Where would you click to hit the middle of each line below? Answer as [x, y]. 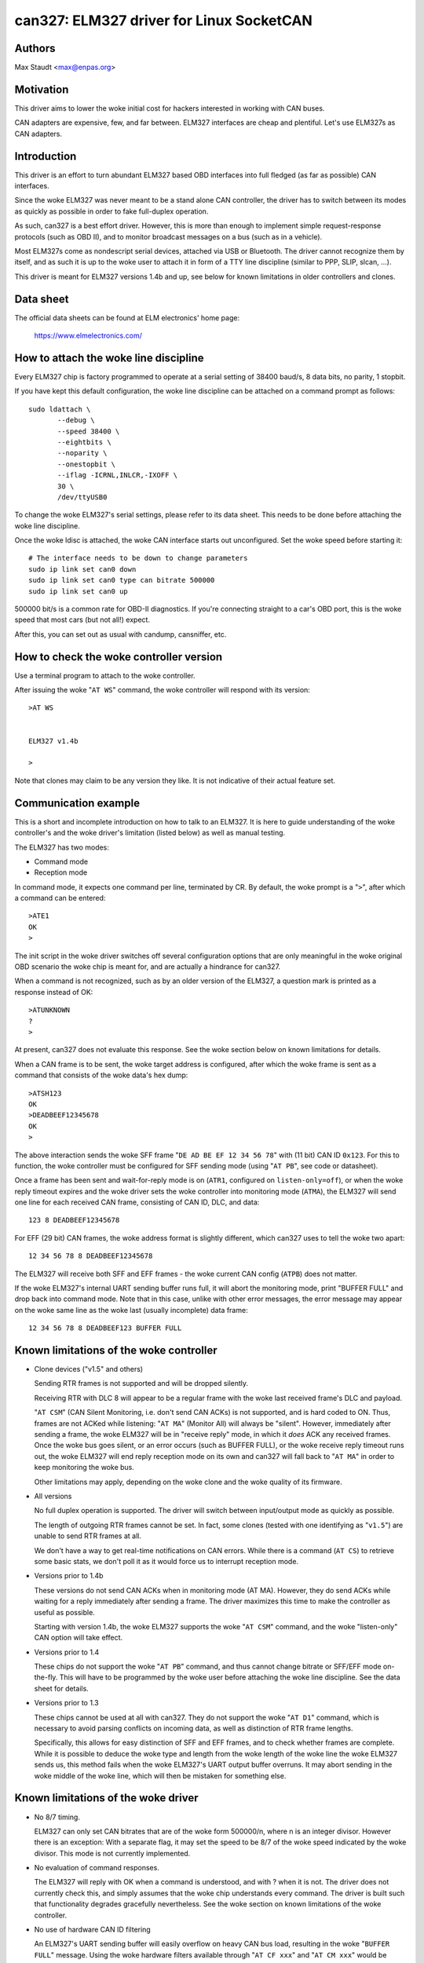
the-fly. [46, 1677]
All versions [53, 1496]
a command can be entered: [60, 898]
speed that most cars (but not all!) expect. [82, 620]
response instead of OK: [54, 992]
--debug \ [76, 420]
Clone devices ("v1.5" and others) [89, 1369]
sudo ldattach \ [60, 409]
